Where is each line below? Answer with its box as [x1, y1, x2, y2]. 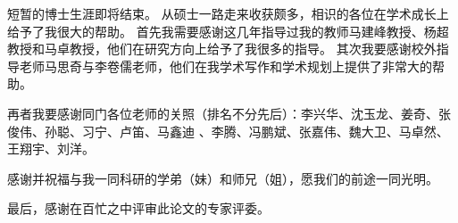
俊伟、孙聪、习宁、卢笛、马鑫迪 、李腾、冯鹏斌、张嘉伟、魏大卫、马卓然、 [7, 121, 449, 140]
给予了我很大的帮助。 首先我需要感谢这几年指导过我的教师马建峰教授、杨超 [7, 21, 449, 40]
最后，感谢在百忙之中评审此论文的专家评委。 [7, 199, 270, 218]
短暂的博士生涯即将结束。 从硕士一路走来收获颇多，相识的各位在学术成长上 [7, 4, 449, 22]
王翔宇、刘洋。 [7, 139, 95, 158]
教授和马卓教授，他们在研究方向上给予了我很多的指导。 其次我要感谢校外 [7, 39, 437, 58]
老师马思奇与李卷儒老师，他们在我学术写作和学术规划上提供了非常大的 [19, 56, 432, 75]
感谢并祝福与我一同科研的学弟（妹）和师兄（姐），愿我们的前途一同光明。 [7, 169, 438, 187]
